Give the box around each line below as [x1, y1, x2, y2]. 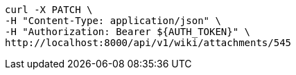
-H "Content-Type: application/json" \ [5, 15, 221, 26]
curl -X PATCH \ [5, 4, 93, 15]
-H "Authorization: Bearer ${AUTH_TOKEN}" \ [5, 26, 251, 37]
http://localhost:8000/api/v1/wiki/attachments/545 [5, 37, 292, 48]
